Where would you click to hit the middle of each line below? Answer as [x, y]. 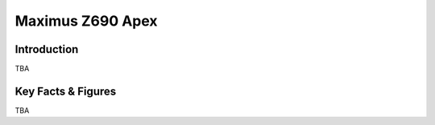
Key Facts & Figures [66, 91]
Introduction [47, 49]
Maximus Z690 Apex [86, 21]
